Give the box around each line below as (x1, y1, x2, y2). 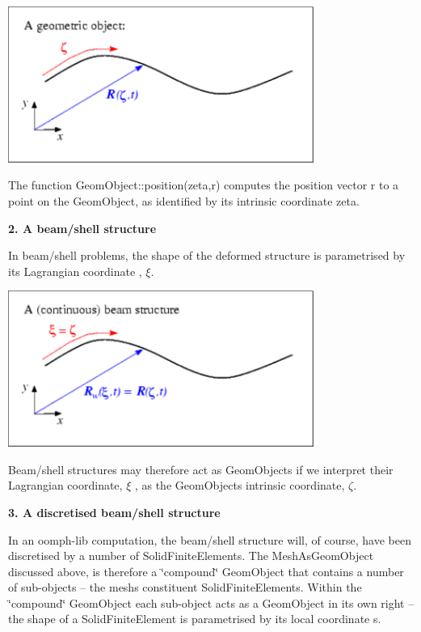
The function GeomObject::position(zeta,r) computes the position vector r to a (8, 176, 399, 193)
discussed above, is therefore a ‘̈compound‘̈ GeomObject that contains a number (8, 562, 404, 579)
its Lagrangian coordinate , (8, 262, 142, 279)
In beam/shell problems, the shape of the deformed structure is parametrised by (8, 247, 406, 264)
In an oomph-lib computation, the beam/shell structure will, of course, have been (8, 531, 411, 548)
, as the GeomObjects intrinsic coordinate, (134, 477, 345, 494)
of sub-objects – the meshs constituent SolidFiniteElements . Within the (8, 579, 362, 596)
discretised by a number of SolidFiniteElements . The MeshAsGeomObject (8, 547, 374, 564)
